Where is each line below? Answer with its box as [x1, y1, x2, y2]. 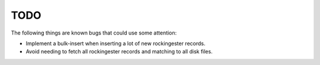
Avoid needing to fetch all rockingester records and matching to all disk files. [25, 48, 213, 55]
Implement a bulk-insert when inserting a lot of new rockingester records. [25, 40, 206, 47]
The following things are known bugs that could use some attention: [11, 29, 177, 36]
